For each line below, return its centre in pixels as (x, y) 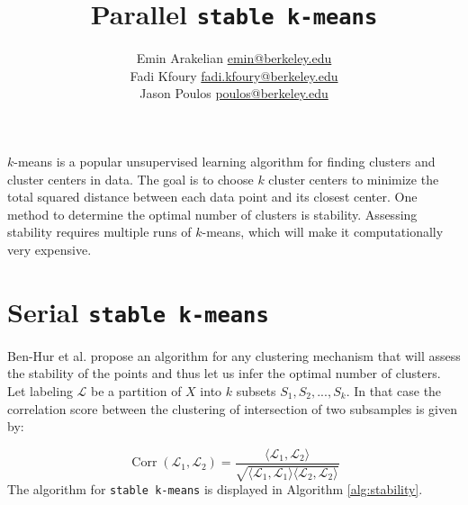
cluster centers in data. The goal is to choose (130, 179)
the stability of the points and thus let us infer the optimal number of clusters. (224, 373)
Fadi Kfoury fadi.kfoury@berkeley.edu (234, 75)
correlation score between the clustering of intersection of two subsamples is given (233, 408)
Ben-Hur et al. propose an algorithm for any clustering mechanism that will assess (234, 355)
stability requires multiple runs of (99, 232)
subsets (256, 391)
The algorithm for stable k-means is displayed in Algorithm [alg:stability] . (215, 489)
